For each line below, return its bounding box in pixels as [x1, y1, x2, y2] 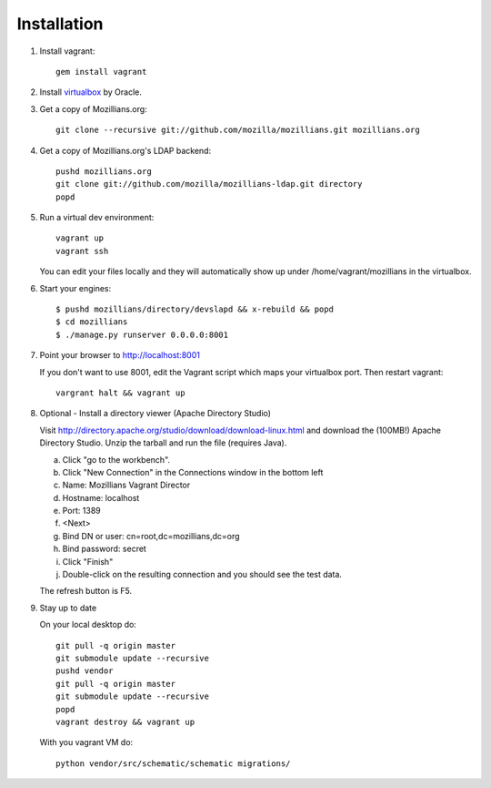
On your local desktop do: [39, 619, 136, 630]
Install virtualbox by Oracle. [39, 87, 143, 97]
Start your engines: [39, 282, 112, 293]
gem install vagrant [55, 67, 147, 77]
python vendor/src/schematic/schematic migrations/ [55, 758, 291, 769]
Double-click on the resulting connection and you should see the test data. [62, 569, 343, 580]
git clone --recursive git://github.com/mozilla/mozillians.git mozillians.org [55, 125, 420, 136]
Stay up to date [39, 602, 97, 613]
